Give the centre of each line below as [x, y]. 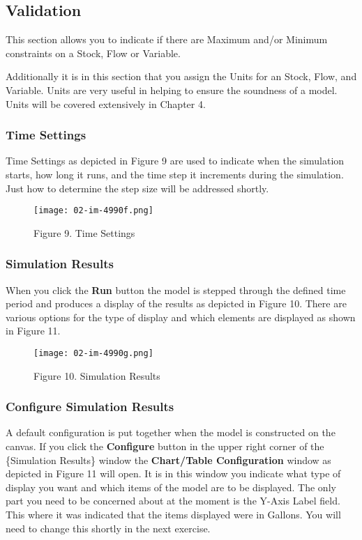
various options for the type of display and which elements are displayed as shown [181, 317]
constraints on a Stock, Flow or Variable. [93, 53]
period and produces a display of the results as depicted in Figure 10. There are [176, 303]
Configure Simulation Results [90, 407]
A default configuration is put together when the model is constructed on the [171, 432]
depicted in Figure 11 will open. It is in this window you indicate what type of [173, 473]
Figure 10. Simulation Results [97, 375]
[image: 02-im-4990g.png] [93, 354]
